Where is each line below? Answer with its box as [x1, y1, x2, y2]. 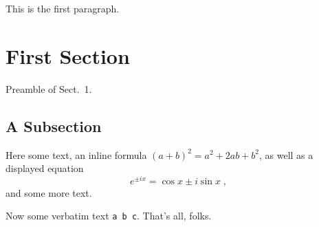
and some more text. [5, 185, 92, 199]
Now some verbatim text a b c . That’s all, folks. [5, 208, 212, 223]
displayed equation [5, 161, 84, 175]
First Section [5, 41, 130, 69]
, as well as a [258, 147, 313, 162]
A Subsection [5, 115, 102, 136]
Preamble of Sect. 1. [5, 81, 92, 96]
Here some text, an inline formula [5, 147, 147, 162]
